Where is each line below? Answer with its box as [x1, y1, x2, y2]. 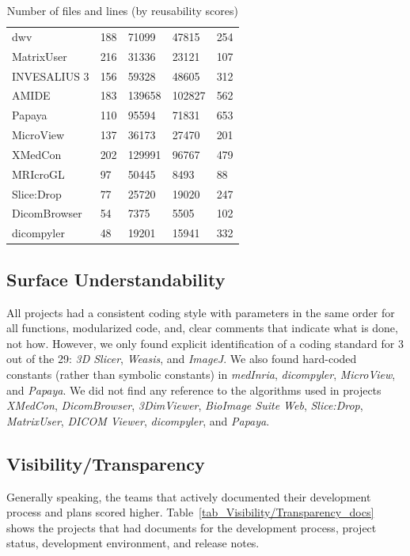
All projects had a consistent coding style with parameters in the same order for [6, 304, 395, 320]
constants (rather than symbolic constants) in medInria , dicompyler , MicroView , [6, 365, 396, 382]
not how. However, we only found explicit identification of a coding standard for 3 [6, 335, 404, 351]
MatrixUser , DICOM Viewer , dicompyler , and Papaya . [6, 412, 270, 429]
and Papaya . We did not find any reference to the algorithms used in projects [6, 381, 382, 398]
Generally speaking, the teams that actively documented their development [6, 488, 371, 505]
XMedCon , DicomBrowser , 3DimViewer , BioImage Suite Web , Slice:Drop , [6, 397, 363, 414]
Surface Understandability [6, 267, 226, 291]
